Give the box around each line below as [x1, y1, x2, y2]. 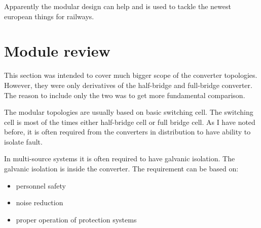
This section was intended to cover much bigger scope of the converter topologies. [4, 70, 257, 80]
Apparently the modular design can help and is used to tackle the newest [4, 1, 231, 11]
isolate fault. [4, 136, 43, 147]
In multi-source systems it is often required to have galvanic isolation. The [4, 153, 235, 164]
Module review [4, 40, 110, 61]
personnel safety [16, 180, 66, 191]
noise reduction [16, 197, 63, 208]
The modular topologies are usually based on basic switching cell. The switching [4, 107, 253, 117]
